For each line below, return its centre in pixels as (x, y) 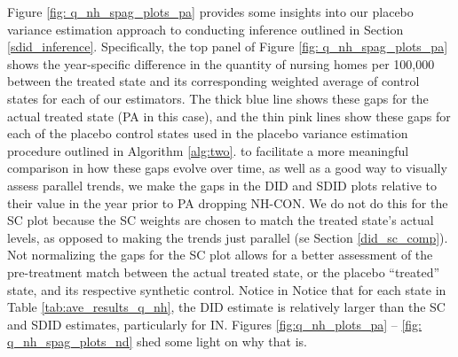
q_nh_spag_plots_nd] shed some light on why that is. (157, 341)
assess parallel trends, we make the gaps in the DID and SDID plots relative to (222, 185)
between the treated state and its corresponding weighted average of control (213, 81)
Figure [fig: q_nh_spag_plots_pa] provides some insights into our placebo (210, 12)
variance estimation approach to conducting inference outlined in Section (205, 29)
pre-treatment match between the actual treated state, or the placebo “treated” (224, 272)
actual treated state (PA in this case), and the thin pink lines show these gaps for (229, 116)
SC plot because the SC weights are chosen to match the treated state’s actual (221, 220)
